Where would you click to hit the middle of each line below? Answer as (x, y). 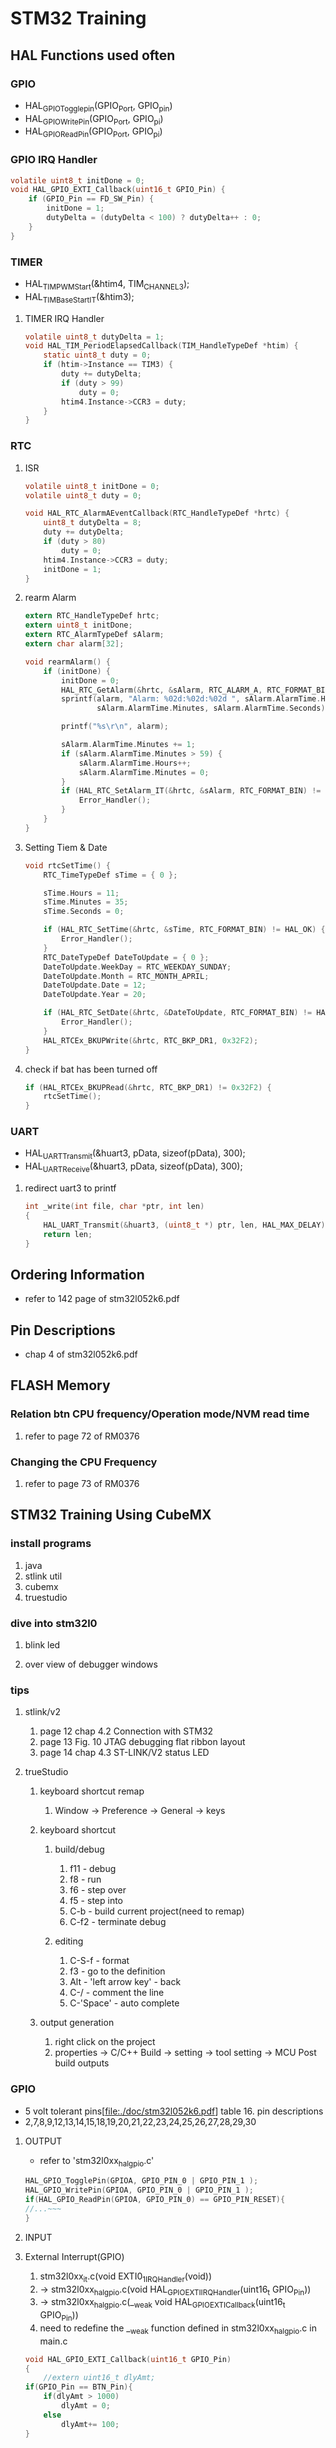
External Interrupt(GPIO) (74, 2256)
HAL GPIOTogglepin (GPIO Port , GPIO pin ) (98, 106)
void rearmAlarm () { (67, 662)
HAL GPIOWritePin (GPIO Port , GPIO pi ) (94, 119)
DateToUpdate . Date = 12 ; (95, 985)
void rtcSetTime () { (67, 865)
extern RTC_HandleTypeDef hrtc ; (92, 616)
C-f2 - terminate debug (118, 1922)
